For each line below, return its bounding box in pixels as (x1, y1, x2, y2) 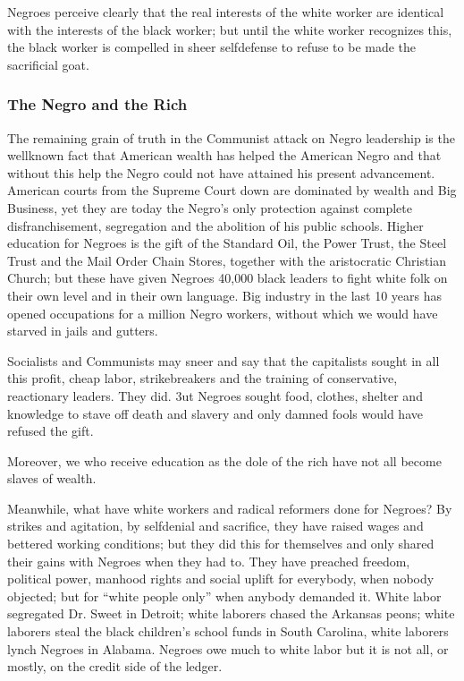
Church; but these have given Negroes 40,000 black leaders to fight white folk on (7, 268, 448, 287)
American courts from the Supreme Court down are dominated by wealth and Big (7, 181, 457, 200)
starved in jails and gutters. (7, 321, 158, 340)
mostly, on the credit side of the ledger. (7, 657, 223, 676)
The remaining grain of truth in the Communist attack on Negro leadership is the (7, 128, 455, 147)
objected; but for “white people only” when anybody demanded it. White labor (7, 586, 442, 605)
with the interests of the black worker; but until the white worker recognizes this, (7, 20, 452, 38)
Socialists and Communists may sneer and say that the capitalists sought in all (7, 351, 440, 370)
